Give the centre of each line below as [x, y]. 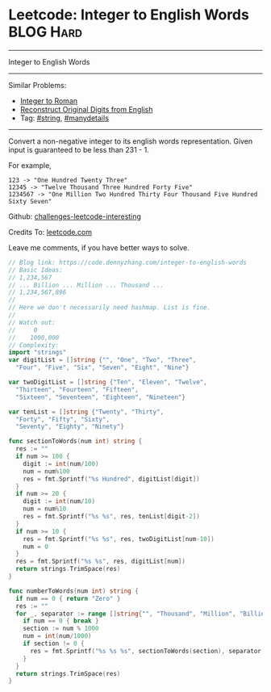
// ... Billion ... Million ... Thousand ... [86, 285]
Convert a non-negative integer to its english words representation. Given [131, 141]
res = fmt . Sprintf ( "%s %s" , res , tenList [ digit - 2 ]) [111, 517]
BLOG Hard [46, 32]
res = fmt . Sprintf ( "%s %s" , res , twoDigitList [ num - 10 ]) [119, 539]
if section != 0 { [54, 644]
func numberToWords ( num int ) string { [73, 591]
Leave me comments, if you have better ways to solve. [99, 247]
